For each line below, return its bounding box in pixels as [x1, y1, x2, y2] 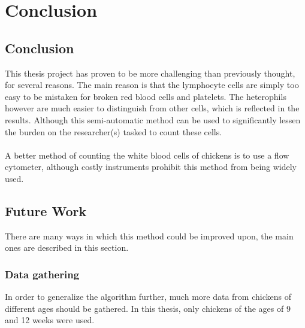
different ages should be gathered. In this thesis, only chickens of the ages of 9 [5, 302, 291, 314]
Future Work [5, 201, 87, 220]
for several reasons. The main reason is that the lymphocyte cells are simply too [5, 78, 299, 91]
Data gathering [5, 266, 80, 281]
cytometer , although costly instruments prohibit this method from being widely [5, 160, 297, 173]
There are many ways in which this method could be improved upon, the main [5, 229, 294, 242]
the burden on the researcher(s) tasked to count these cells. [5, 125, 222, 138]
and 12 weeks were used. [5, 314, 95, 326]
